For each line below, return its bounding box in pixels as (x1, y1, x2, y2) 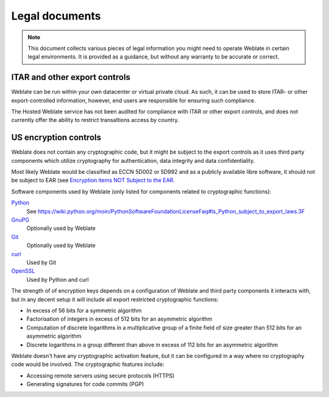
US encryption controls (11, 132, 102, 143)
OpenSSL (11, 267, 35, 274)
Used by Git (26, 259, 56, 266)
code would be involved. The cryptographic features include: (11, 360, 164, 368)
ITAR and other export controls (11, 72, 131, 82)
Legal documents (11, 9, 101, 23)
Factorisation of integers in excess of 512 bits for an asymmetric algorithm (26, 315, 213, 323)
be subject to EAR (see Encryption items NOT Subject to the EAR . (11, 177, 175, 184)
